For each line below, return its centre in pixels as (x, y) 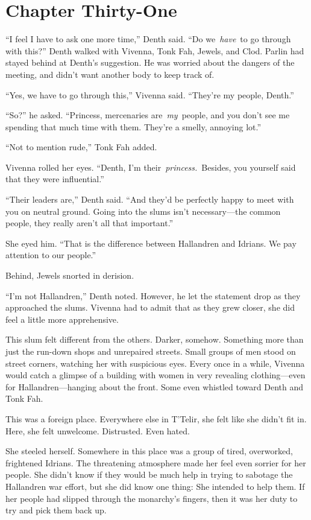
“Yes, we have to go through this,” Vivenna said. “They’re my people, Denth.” (150, 94)
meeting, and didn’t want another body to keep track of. (110, 74)
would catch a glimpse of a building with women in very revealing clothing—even (155, 375)
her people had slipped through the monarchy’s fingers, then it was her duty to (152, 498)
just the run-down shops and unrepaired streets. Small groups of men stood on (151, 351)
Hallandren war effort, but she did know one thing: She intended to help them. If (155, 486)
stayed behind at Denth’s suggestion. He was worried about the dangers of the (150, 62)
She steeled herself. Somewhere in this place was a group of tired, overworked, (149, 451)
